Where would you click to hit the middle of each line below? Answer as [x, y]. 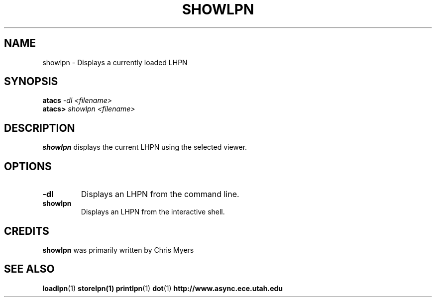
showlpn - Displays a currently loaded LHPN [115, 62]
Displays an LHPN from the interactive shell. [153, 212]
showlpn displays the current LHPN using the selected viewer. [145, 147]
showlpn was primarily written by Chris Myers [118, 250]
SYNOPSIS [31, 82]
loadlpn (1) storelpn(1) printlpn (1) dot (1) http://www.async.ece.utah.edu [163, 288]
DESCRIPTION [40, 128]
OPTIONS [28, 166]
